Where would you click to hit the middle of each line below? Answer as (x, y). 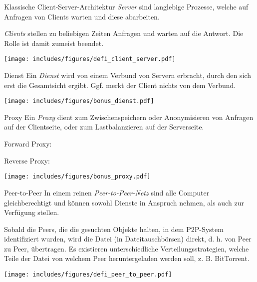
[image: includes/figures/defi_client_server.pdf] (90, 59)
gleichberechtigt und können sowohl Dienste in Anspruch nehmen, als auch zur (124, 202)
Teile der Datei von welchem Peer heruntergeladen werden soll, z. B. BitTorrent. (127, 258)
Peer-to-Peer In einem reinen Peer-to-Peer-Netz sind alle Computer (107, 192)
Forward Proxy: (28, 144)
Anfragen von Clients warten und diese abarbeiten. (82, 16)
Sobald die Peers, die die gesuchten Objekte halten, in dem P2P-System (114, 229)
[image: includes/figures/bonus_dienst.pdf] (79, 101)
